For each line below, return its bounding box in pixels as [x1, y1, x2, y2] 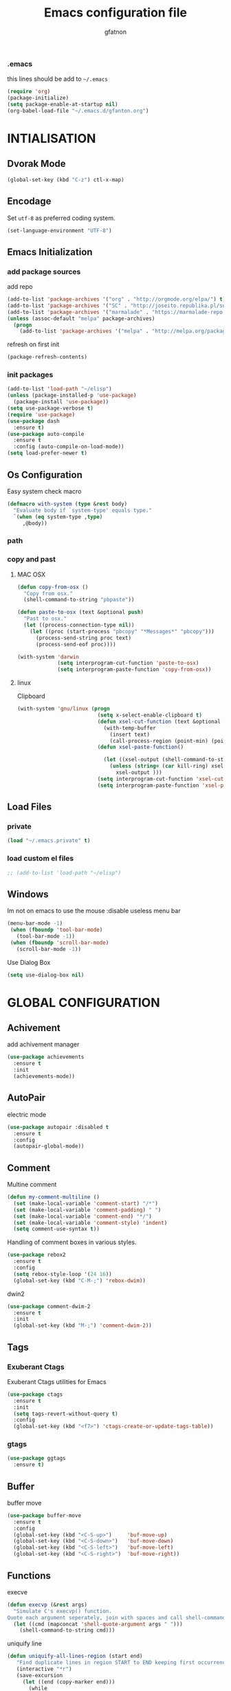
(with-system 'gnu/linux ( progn [16, 706, 110, 712]
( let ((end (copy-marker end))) [22, 1678, 115, 1685]
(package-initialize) [7, 94, 69, 101]
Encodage [7, 195, 52, 208]
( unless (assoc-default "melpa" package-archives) [7, 315, 155, 322]
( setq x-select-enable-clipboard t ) [97, 712, 203, 719]
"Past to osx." [23, 615, 67, 622]
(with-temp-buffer [103, 724, 156, 732]
